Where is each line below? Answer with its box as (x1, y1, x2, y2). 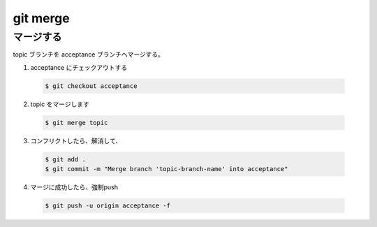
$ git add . (45, 155, 87, 163)
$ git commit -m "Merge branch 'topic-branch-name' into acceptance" (45, 165, 288, 173)
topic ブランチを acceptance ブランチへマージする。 (13, 50, 164, 59)
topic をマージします (30, 100, 90, 108)
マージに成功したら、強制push (30, 183, 119, 191)
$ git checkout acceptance (45, 82, 138, 90)
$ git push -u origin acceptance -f (45, 202, 171, 210)
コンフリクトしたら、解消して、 (30, 136, 122, 145)
